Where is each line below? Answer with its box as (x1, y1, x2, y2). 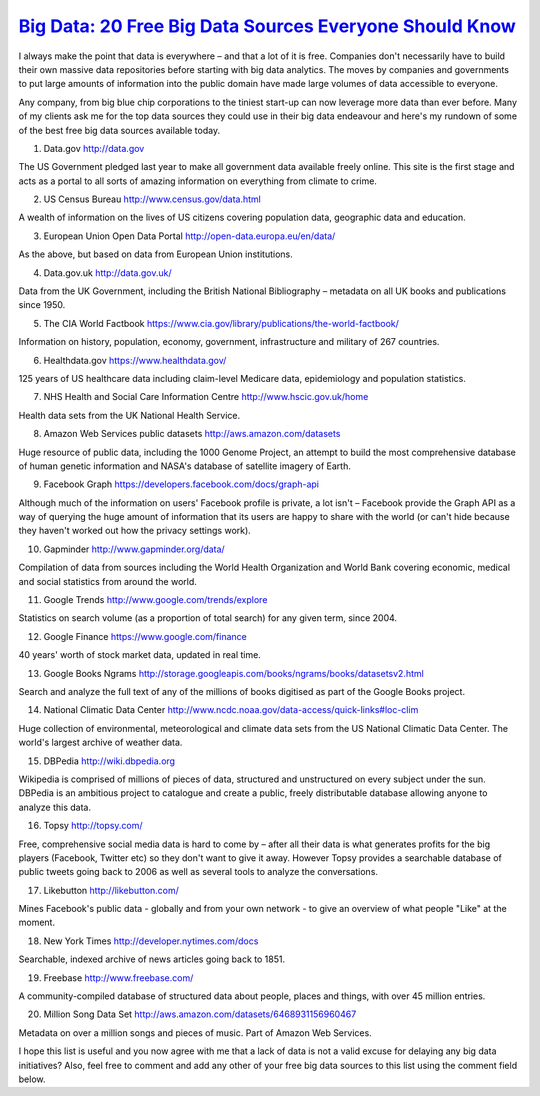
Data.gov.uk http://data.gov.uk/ (43, 266, 172, 279)
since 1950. (18, 299, 66, 311)
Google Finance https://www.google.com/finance (43, 630, 247, 642)
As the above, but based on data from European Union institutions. (18, 248, 294, 260)
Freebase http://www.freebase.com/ (43, 971, 194, 984)
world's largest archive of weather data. (18, 736, 183, 749)
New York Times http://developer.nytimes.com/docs (43, 935, 259, 947)
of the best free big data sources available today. (18, 124, 220, 136)
